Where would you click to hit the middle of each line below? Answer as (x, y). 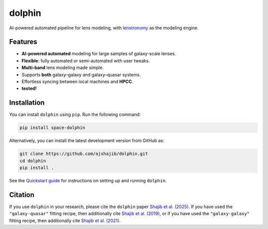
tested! (29, 88)
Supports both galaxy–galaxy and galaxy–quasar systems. (81, 75)
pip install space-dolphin (52, 128)
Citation (22, 194)
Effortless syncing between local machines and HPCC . (77, 81)
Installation (27, 103)
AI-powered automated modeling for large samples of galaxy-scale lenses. (99, 54)
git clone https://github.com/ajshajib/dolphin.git (84, 154)
